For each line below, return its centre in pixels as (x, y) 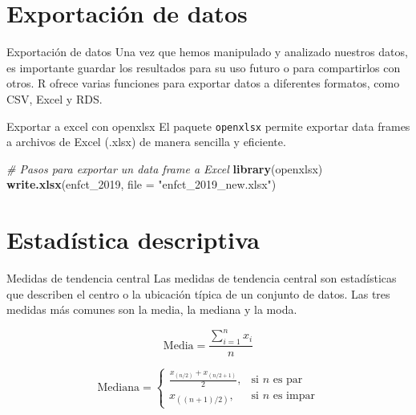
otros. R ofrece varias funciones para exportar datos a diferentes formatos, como (203, 83)
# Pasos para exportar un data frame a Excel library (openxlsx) (165, 168)
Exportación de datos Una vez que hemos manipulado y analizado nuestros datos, (207, 52)
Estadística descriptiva (133, 240)
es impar (294, 396)
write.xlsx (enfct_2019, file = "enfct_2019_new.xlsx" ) (141, 184)
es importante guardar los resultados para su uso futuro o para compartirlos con (204, 67)
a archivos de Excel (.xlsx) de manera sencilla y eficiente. (146, 142)
